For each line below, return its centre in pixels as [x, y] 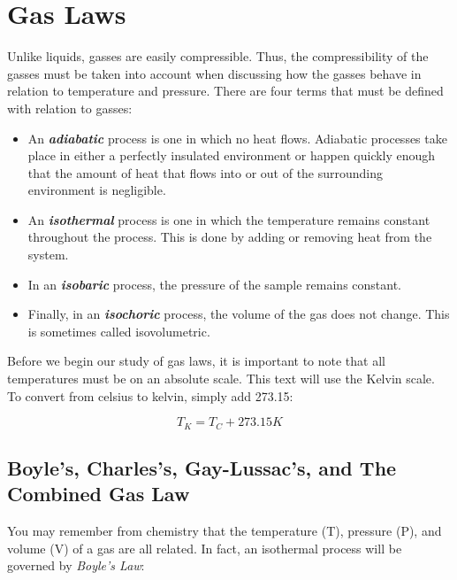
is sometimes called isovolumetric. [119, 331]
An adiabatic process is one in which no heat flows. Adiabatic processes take [237, 138]
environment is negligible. [97, 190]
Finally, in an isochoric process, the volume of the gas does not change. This [239, 314]
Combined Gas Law [99, 494]
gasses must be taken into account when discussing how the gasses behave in [214, 73]
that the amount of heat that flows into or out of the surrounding [206, 172]
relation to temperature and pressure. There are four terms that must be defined [225, 91]
